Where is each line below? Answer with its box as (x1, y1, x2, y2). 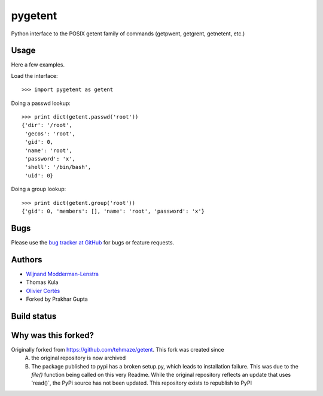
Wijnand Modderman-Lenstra (26, 270, 99, 277)
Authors (11, 255, 42, 265)
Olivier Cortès (26, 287, 60, 294)
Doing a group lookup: (11, 186, 66, 193)
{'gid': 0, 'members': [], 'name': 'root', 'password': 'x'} (22, 207, 205, 214)
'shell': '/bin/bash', (25, 164, 92, 171)
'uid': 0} (25, 172, 54, 179)
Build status (11, 311, 57, 321)
